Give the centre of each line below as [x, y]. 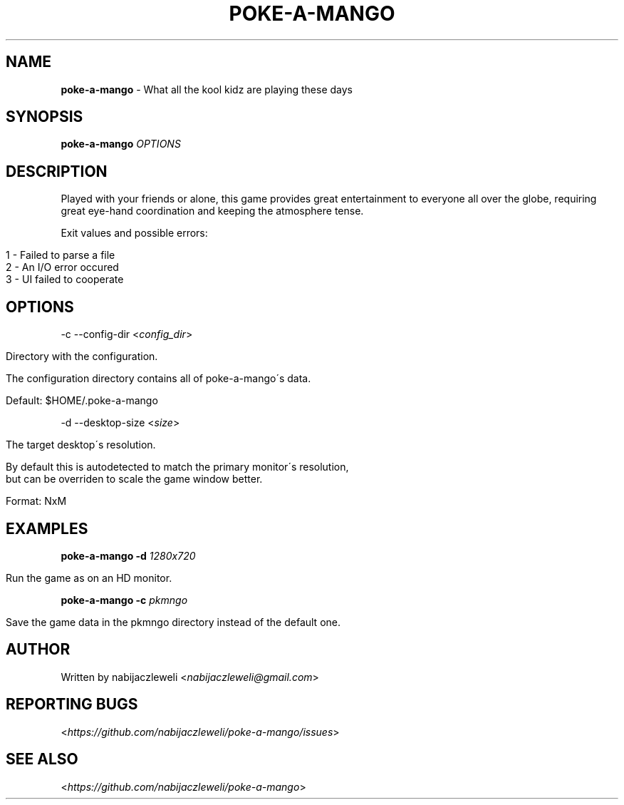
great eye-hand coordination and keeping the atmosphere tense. [212, 211]
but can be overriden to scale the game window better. [134, 479]
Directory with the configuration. [82, 357]
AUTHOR [38, 650]
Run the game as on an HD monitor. [89, 578]
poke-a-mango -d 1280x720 [128, 555]
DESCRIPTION [57, 171]
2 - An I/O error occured [62, 267]
